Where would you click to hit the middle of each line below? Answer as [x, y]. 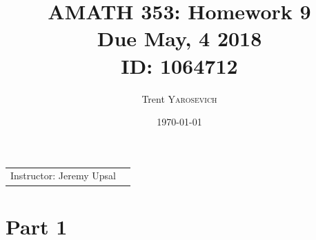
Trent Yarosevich [179, 98]
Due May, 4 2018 [179, 38]
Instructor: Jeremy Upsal [63, 176]
